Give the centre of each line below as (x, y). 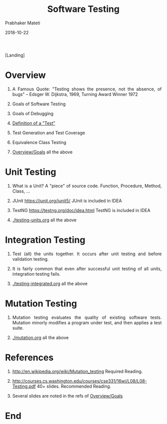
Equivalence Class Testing (39, 142)
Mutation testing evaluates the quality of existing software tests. (87, 317)
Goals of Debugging (33, 113)
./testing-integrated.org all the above (50, 283)
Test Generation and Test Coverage (49, 133)
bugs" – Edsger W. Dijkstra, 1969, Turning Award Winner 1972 (75, 94)
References (29, 357)
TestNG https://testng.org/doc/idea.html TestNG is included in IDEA (81, 210)
